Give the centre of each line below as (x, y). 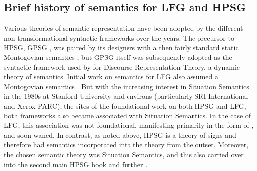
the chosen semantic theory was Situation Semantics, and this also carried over (124, 154)
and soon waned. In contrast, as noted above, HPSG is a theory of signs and (120, 135)
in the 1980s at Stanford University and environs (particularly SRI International (126, 96)
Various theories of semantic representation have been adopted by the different (124, 28)
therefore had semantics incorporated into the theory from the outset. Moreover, (126, 144)
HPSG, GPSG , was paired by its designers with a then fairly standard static (121, 47)
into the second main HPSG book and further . (76, 164)
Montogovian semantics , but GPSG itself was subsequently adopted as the (118, 57)
